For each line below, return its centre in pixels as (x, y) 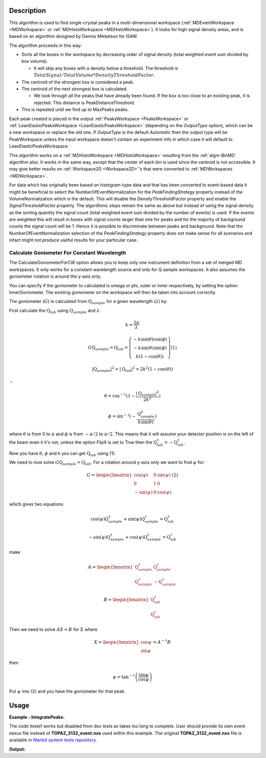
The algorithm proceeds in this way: (46, 45)
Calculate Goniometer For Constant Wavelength (68, 253)
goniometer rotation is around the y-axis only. (55, 276)
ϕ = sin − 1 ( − (122, 416)
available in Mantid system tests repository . (53, 740)
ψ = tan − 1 (124, 676)
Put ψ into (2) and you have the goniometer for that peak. (67, 692)
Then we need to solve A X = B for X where (53, 629)
